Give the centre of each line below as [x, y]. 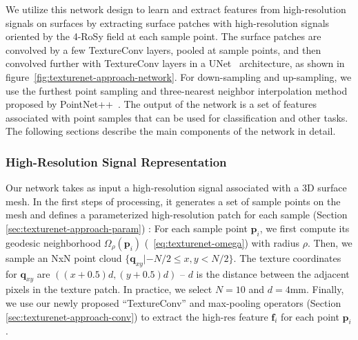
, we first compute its [305, 228]
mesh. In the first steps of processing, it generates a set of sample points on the [173, 201]
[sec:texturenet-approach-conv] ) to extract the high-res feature [137, 316]
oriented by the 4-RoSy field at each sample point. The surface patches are [163, 36]
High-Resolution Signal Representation [116, 161]
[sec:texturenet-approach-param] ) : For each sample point [127, 228]
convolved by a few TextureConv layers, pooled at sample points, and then [163, 49]
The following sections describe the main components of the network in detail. [171, 131]
